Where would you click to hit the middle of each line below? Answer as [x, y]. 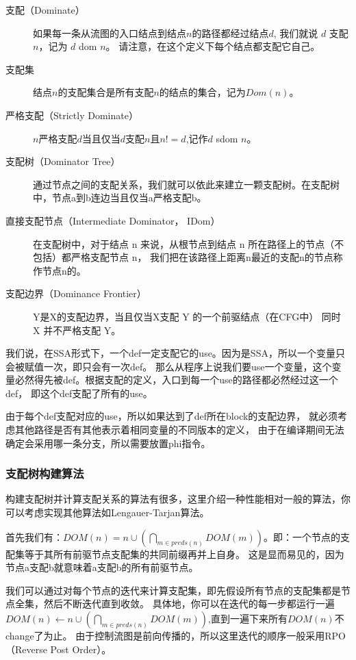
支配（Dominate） [45, 10]
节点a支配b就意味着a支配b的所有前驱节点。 [102, 567]
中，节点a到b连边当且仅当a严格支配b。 [120, 198]
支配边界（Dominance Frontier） [76, 293]
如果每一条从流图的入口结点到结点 [110, 33]
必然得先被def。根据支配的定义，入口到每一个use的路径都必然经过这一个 [176, 380]
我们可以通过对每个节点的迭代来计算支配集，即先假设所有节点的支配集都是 [173, 590]
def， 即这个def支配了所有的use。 [79, 393]
